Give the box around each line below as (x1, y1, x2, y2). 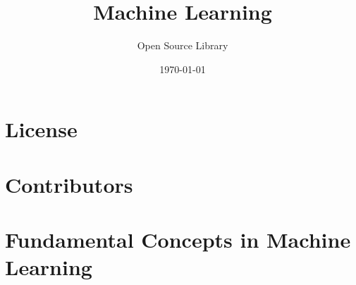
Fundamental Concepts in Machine (5, 225, 351, 254)
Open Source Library (137, 38, 228, 53)
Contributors (5, 170, 133, 198)
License (5, 115, 78, 144)
